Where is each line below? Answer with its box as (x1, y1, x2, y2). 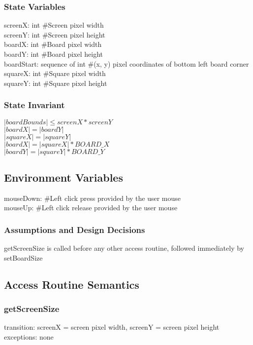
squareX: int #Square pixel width (4, 68, 106, 78)
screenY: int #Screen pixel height (4, 29, 105, 39)
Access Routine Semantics (4, 276, 139, 292)
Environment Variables (4, 169, 123, 185)
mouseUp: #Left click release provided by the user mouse (4, 202, 178, 213)
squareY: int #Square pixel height (4, 77, 107, 88)
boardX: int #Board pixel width (4, 39, 102, 49)
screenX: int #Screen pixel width (4, 20, 104, 30)
